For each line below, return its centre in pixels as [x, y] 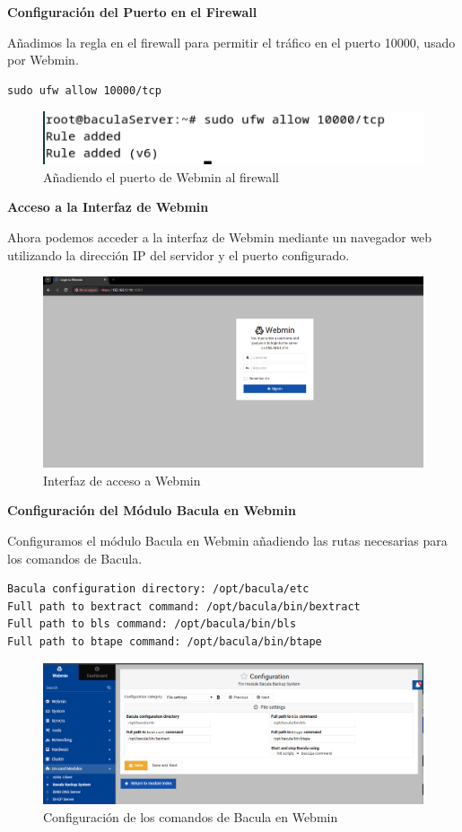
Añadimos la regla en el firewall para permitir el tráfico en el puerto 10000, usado [231, 42]
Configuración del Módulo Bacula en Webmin [152, 510]
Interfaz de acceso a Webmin [122, 480]
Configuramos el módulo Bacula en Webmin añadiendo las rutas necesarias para [227, 540]
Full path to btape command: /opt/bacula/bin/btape [165, 641]
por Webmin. [43, 60]
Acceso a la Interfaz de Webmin [108, 207]
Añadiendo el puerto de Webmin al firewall [161, 176]
